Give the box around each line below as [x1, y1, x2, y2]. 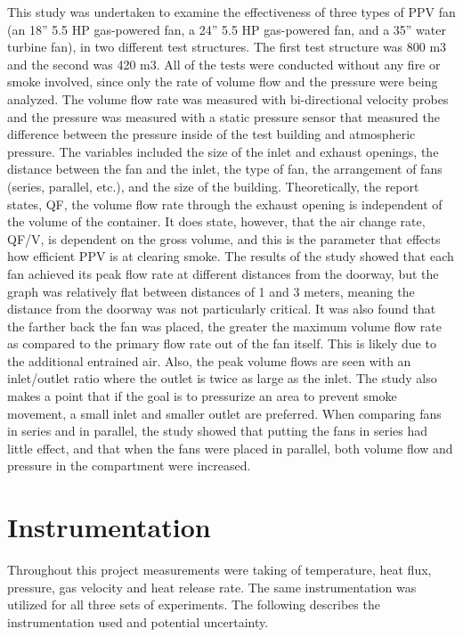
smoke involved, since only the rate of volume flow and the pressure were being [7, 72, 438, 91]
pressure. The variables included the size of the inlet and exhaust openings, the [7, 142, 439, 160]
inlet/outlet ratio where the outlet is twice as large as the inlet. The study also [7, 369, 437, 388]
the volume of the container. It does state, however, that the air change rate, [7, 212, 426, 231]
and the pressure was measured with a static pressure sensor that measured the [7, 107, 440, 126]
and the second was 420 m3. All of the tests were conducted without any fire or [7, 54, 441, 73]
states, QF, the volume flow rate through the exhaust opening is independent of [7, 194, 443, 213]
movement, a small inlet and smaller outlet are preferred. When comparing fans [7, 404, 442, 422]
